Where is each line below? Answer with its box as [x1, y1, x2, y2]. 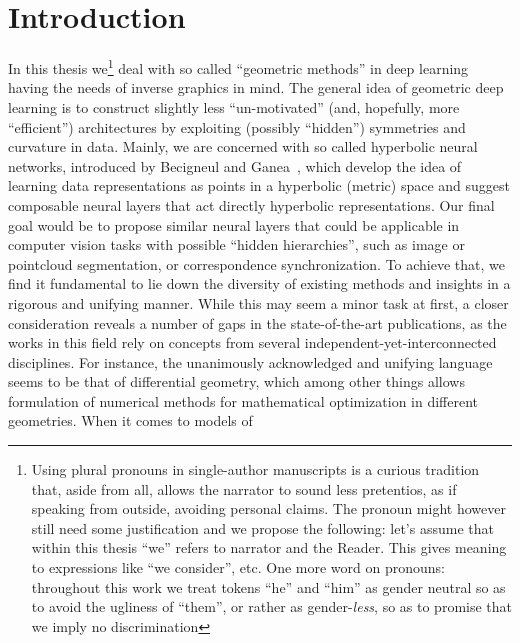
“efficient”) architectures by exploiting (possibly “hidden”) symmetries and [8, 116, 466, 137]
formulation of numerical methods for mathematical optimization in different [8, 390, 479, 411]
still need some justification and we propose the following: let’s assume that [31, 517, 494, 538]
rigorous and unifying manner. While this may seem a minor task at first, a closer [8, 292, 509, 313]
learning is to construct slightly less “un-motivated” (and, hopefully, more [8, 96, 460, 117]
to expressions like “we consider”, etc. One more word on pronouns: [31, 557, 445, 578]
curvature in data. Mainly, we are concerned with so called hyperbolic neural [8, 136, 478, 157]
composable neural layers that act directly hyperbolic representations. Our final [8, 194, 495, 215]
